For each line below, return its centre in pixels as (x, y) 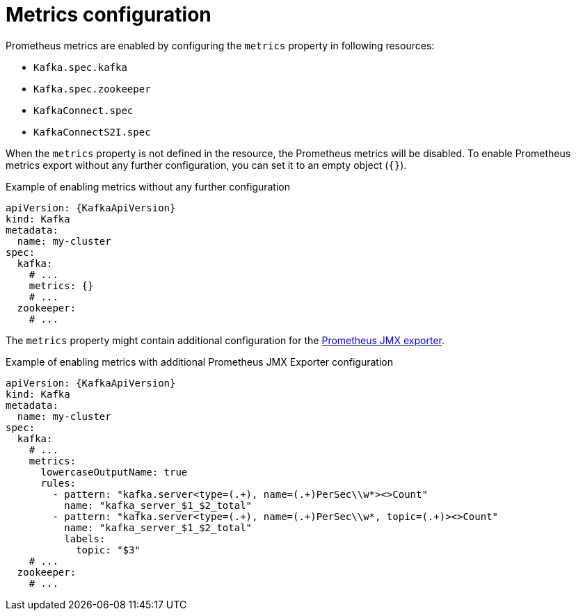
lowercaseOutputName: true (114, 472)
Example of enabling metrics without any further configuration (148, 186)
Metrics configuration (109, 15)
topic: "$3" (108, 550)
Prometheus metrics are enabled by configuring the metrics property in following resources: (220, 45)
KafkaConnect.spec (83, 110)
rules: (58, 483)
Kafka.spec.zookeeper (92, 89)
